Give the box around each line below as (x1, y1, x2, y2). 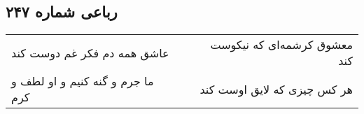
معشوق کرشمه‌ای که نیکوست (210, 36, 353, 53)
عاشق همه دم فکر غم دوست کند (11, 44, 169, 61)
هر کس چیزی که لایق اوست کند (199, 80, 353, 97)
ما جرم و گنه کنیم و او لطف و (11, 73, 154, 90)
